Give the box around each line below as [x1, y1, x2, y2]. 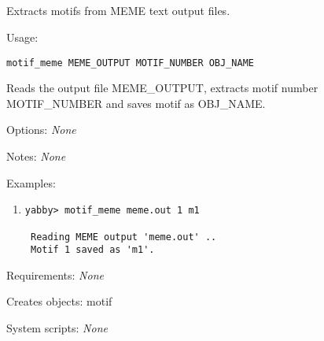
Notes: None [6, 148, 66, 165]
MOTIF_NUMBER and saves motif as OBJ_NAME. [6, 95, 266, 111]
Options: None [6, 121, 76, 138]
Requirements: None [6, 266, 104, 283]
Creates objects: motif [6, 293, 112, 309]
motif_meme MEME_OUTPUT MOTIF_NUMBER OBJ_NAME [6, 57, 254, 69]
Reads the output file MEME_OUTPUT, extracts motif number [6, 80, 318, 96]
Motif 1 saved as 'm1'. [30, 244, 155, 256]
